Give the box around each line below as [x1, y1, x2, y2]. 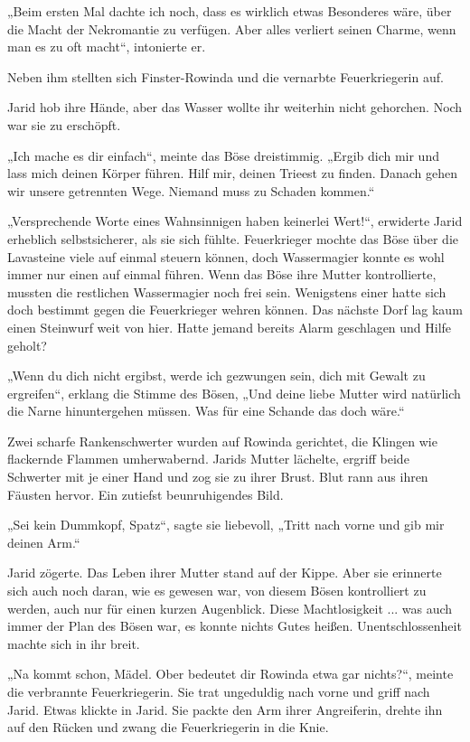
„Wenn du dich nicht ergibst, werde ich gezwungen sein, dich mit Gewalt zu [7, 366, 426, 385]
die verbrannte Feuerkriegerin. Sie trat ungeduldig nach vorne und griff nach [7, 682, 430, 700]
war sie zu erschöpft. [7, 115, 121, 134]
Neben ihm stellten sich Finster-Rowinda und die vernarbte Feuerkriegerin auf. [7, 67, 444, 86]
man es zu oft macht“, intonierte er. [7, 37, 206, 56]
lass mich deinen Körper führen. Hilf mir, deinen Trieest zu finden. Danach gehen [7, 164, 458, 183]
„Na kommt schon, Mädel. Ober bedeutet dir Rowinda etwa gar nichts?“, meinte [7, 664, 454, 683]
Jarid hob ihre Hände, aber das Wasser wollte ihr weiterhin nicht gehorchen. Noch [7, 98, 463, 117]
